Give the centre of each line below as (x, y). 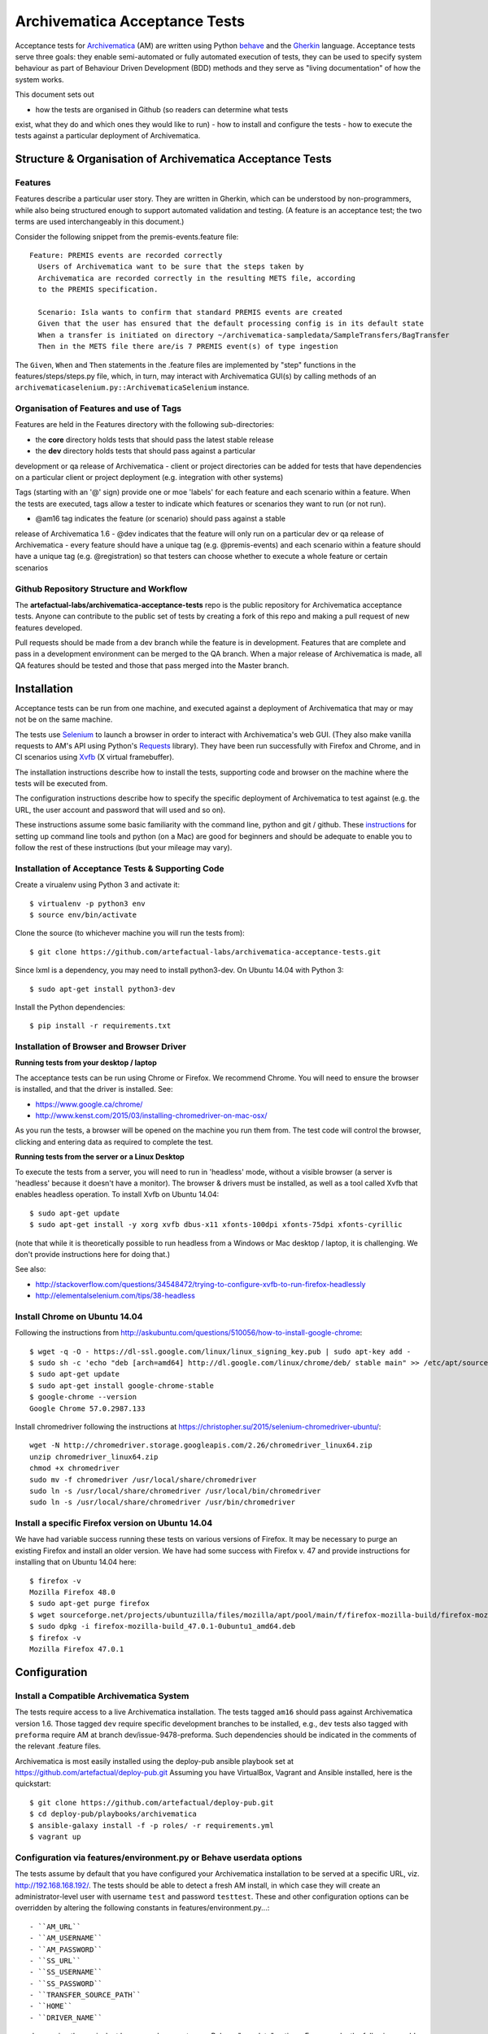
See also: (30, 1269)
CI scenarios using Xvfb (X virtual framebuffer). (95, 757)
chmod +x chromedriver (75, 1468)
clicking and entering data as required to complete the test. (114, 1141)
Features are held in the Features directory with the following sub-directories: (145, 425)
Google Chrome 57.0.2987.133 (87, 1408)
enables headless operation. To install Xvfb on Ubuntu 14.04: (117, 1194)
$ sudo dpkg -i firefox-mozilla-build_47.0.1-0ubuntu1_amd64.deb (163, 1626)
